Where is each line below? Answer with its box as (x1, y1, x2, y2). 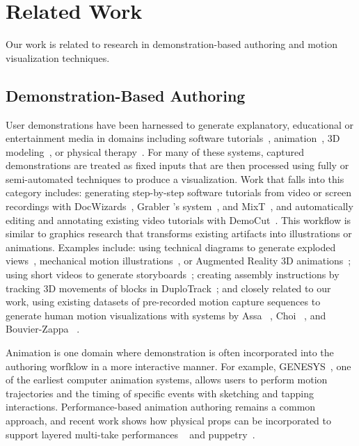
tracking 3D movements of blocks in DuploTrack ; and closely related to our (6, 280, 331, 295)
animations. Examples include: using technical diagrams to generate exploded (6, 239, 336, 254)
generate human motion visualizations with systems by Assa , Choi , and (6, 308, 326, 322)
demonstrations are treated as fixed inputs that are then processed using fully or (6, 158, 349, 173)
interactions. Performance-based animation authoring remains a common (6, 399, 316, 414)
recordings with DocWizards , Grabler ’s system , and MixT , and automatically (6, 199, 353, 214)
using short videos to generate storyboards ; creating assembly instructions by (6, 267, 340, 282)
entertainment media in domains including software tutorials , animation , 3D (6, 131, 340, 145)
